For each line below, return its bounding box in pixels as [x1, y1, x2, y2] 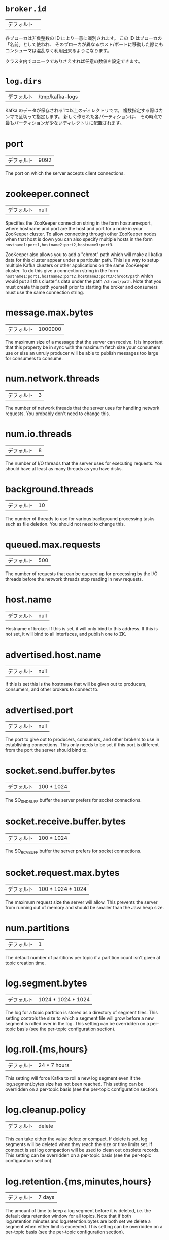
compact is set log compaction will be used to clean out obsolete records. [5, 1147, 160, 1153]
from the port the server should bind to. [5, 747, 88, 753]
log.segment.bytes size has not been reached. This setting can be [5, 1081, 144, 1087]
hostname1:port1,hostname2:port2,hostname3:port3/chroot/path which [5, 273, 153, 279]
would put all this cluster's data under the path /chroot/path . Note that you [5, 278, 162, 284]
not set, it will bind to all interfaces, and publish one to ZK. [5, 631, 127, 638]
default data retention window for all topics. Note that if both [5, 1213, 131, 1219]
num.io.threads [5, 428, 72, 439]
